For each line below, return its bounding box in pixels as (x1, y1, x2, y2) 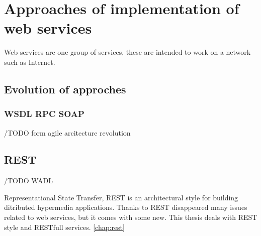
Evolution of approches (4, 81, 126, 96)
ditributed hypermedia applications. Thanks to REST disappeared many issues (4, 202, 247, 212)
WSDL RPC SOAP (4, 107, 84, 120)
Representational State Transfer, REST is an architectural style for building (4, 192, 238, 202)
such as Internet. (4, 56, 55, 67)
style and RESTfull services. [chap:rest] (4, 221, 125, 232)
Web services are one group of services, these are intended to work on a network (4, 47, 251, 57)
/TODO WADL (4, 175, 53, 186)
